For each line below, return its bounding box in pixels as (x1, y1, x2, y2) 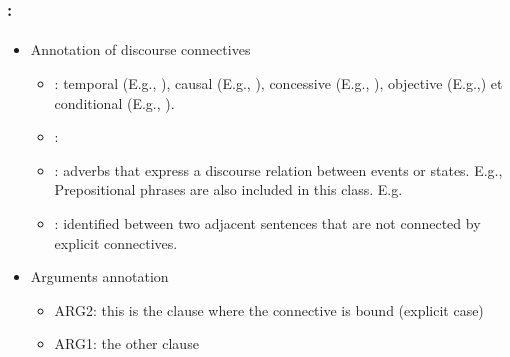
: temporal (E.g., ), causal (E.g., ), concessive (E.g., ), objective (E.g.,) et (54, 73, 503, 94)
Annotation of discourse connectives (30, 39, 251, 60)
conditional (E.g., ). (54, 92, 175, 113)
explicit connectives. (54, 232, 178, 253)
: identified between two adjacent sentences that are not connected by (54, 213, 481, 233)
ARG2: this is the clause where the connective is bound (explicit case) (54, 299, 484, 320)
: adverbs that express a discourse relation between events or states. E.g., (54, 159, 503, 180)
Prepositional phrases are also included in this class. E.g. (54, 179, 403, 200)
